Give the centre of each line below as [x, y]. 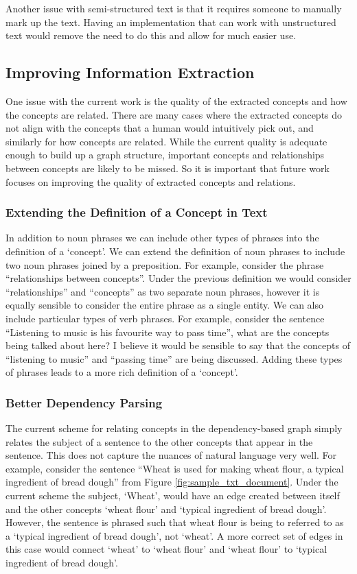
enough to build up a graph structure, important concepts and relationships [165, 155]
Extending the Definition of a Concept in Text [137, 212]
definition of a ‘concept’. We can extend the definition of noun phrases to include [175, 251]
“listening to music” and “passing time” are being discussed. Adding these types [174, 358]
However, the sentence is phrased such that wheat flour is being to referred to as [175, 522]
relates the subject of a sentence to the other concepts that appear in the [159, 441]
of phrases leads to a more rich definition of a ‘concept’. [122, 372]
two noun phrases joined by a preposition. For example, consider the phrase [165, 264]
